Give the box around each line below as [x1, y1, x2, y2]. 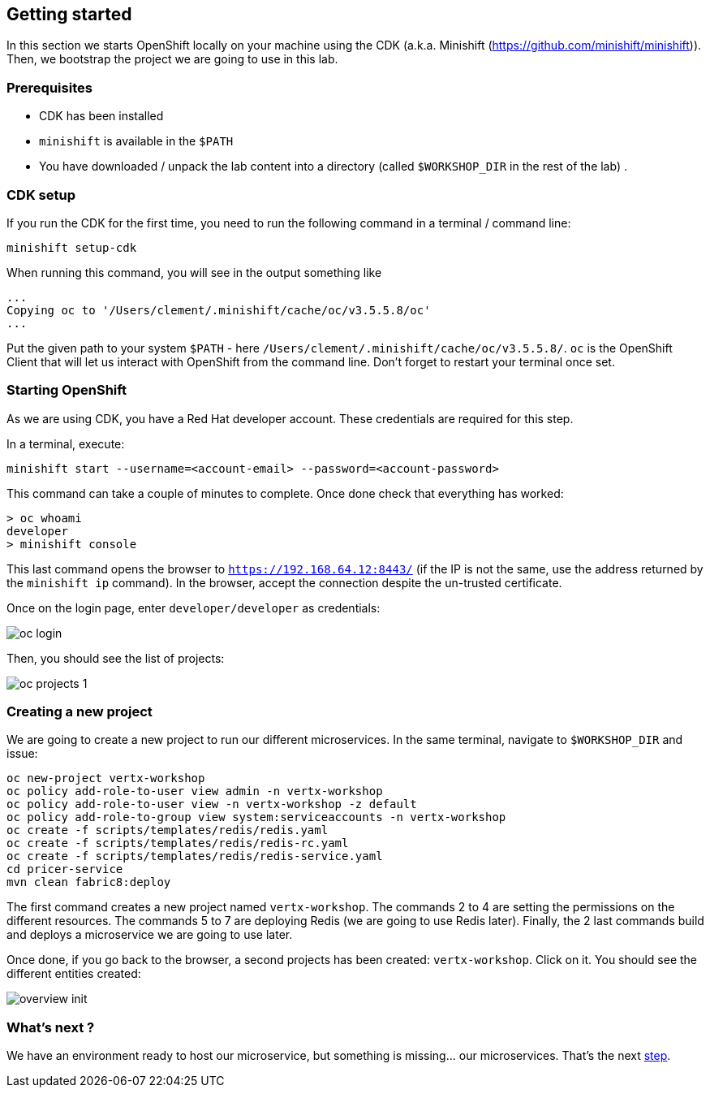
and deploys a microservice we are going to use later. [6, 928, 293, 942]
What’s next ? [6, 1018, 95, 1036]
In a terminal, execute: [6, 436, 125, 451]
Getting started [6, 4, 132, 24]
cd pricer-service [6, 863, 123, 876]
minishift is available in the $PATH [39, 134, 234, 149]
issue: [6, 746, 38, 761]
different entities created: [6, 966, 141, 981]
